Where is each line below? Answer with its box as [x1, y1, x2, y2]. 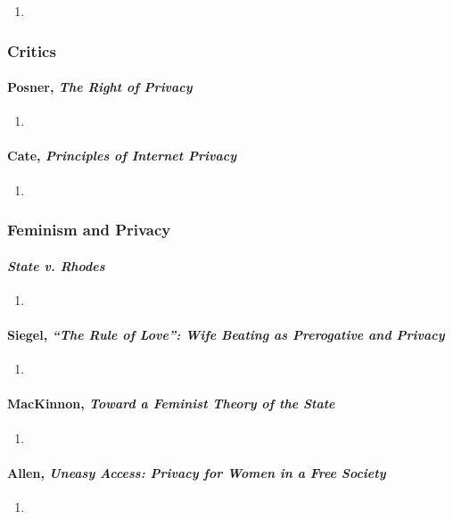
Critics [7, 39, 56, 62]
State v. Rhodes [7, 256, 105, 275]
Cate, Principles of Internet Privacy [7, 146, 237, 165]
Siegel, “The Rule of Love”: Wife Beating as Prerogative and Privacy [7, 325, 445, 344]
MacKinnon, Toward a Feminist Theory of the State [7, 394, 335, 413]
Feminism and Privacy [7, 218, 171, 241]
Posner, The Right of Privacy [7, 78, 193, 96]
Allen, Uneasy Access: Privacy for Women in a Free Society [7, 463, 386, 482]
